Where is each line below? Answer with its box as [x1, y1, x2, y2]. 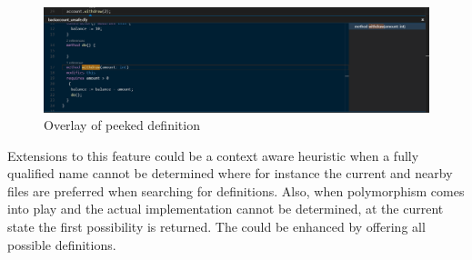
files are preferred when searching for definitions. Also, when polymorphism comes [7, 181, 465, 200]
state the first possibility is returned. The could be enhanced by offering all [7, 217, 426, 236]
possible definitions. [7, 235, 116, 254]
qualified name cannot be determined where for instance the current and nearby [7, 164, 453, 183]
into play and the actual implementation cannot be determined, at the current [7, 199, 444, 218]
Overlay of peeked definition [44, 115, 200, 135]
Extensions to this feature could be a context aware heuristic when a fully [7, 145, 419, 165]
